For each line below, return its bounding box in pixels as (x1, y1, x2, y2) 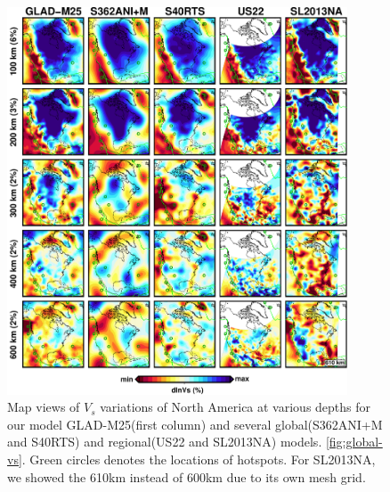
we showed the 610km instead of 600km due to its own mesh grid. (7, 467, 366, 486)
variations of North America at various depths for (100, 398, 371, 416)
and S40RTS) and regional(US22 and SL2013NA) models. (7, 432, 322, 451)
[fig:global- (325, 432, 383, 451)
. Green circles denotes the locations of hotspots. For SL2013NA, (21, 450, 376, 469)
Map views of (7, 398, 80, 416)
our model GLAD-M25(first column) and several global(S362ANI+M (7, 414, 383, 433)
